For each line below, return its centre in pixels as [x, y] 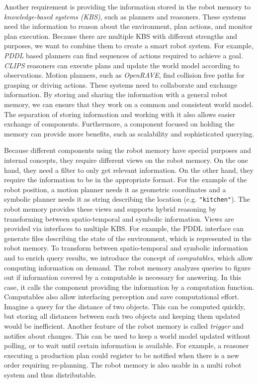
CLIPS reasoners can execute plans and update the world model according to [122, 65]
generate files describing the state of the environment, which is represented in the [128, 238]
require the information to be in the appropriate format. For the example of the [126, 180]
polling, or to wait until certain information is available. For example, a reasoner [127, 345]
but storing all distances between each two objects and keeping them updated [122, 316]
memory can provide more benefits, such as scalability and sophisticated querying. [129, 133]
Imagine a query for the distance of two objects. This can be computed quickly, [125, 306]
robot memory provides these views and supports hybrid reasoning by [110, 208]
